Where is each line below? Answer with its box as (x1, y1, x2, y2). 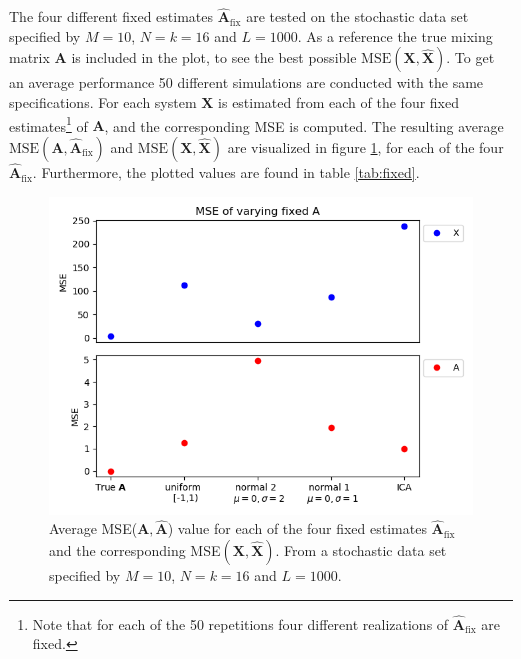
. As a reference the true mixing (297, 25, 493, 46)
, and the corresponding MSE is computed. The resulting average (104, 115, 504, 136)
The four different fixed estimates (9, 6, 213, 27)
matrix (9, 47, 50, 68)
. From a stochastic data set (275, 540, 447, 561)
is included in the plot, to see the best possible (71, 47, 357, 68)
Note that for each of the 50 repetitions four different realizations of (32, 613, 449, 634)
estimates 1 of (9, 112, 88, 136)
